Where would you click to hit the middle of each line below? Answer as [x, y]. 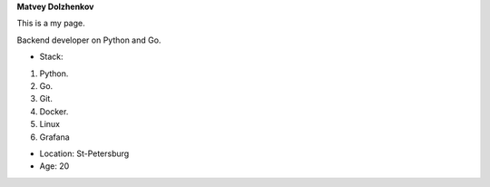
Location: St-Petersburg [84, 153]
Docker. [54, 111]
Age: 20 [54, 166]
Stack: [51, 57]
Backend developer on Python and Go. [89, 40]
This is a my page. [51, 24]
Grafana [54, 137]
